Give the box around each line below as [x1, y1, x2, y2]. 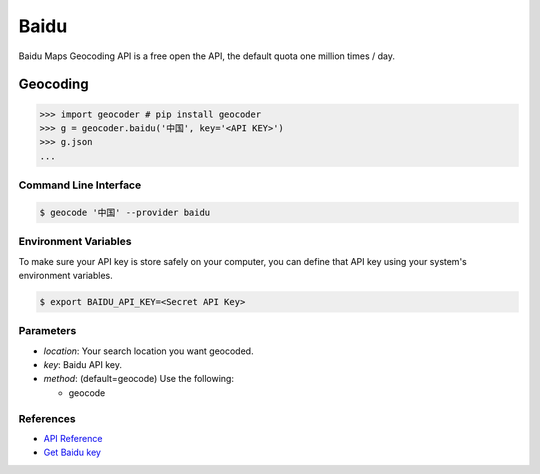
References [18, 411, 76, 425]
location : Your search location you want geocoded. [43, 345, 254, 357]
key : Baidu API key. [43, 359, 123, 371]
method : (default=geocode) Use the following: [43, 373, 235, 385]
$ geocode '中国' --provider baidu [39, 206, 211, 218]
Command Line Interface [18, 178, 142, 192]
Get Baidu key [43, 446, 102, 459]
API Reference [43, 433, 103, 445]
